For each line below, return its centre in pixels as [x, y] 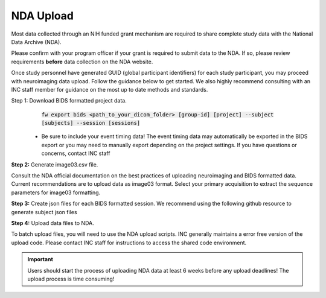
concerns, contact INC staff [76, 153]
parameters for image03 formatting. [56, 192]
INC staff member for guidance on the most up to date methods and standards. [110, 89]
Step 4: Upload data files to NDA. [53, 223]
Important [40, 259]
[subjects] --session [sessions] [91, 123]
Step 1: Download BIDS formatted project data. [69, 101]
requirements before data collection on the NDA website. [82, 62]
